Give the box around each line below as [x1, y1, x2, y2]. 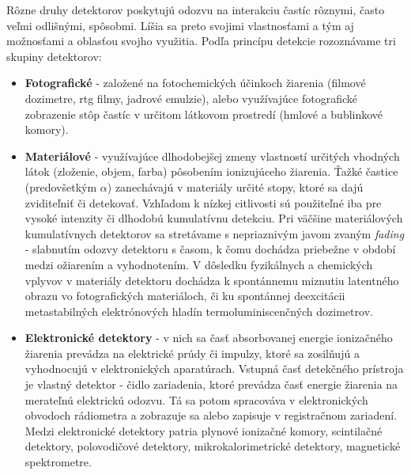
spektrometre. [25, 454, 92, 470]
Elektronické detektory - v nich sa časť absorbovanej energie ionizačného [25, 329, 393, 346]
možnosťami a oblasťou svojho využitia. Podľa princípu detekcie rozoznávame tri [6, 32, 396, 49]
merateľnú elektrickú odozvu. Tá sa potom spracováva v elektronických [25, 391, 368, 408]
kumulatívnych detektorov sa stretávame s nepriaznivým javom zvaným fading [25, 225, 405, 241]
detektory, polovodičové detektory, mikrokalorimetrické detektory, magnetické [25, 438, 401, 454]
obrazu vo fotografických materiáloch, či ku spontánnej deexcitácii [25, 287, 345, 304]
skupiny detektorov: [6, 47, 102, 64]
